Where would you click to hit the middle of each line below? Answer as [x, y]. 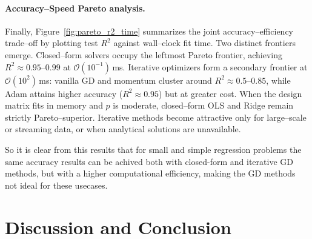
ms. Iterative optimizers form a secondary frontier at [210, 66]
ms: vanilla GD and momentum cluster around [125, 80]
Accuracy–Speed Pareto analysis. [75, 8]
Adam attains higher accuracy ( [64, 93]
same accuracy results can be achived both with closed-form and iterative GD [149, 161]
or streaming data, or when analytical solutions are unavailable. [123, 129]
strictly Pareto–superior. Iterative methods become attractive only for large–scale [156, 117]
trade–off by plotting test [51, 43]
